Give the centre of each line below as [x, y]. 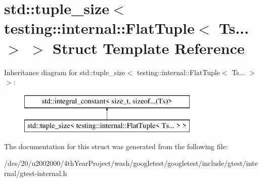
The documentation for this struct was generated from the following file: [116, 146]
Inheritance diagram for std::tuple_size [65, 72]
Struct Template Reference [149, 48]
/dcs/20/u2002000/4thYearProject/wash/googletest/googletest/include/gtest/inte [131, 163]
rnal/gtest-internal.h [36, 173]
